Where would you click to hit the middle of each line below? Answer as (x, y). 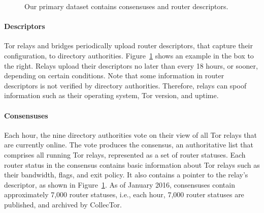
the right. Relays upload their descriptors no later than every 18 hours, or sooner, (131, 65)
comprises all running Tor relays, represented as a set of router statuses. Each (125, 154)
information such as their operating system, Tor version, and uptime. (111, 95)
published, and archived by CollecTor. (63, 204)
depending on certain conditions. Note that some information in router (114, 75)
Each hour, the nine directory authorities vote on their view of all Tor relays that (131, 134)
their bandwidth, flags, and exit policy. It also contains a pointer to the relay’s (126, 175)
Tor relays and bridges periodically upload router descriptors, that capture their (128, 45)
